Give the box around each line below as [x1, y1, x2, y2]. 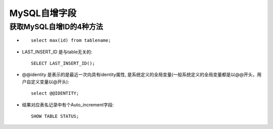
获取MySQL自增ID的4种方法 [9, 22, 104, 31]
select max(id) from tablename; [31, 38, 111, 43]
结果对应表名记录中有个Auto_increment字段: [22, 101, 114, 108]
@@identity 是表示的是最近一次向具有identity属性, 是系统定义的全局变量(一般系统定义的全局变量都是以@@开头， [22, 72, 257, 78]
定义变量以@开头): [30, 79, 69, 85]
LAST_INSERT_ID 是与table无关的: [22, 48, 93, 55]
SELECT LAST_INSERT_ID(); [31, 60, 96, 66]
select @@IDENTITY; [31, 91, 79, 96]
